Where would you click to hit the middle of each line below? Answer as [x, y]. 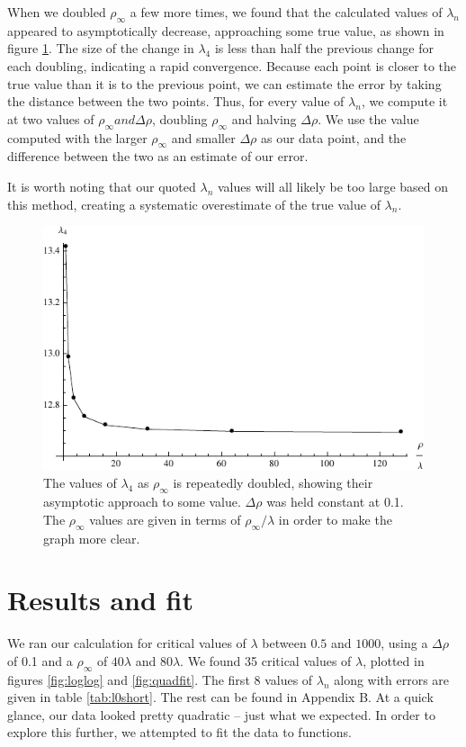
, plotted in [394, 660]
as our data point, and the [333, 137]
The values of [80, 483]
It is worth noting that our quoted [102, 186]
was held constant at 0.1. [335, 502]
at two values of [51, 118]
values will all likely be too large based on [333, 186]
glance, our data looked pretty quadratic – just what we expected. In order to [221, 714]
